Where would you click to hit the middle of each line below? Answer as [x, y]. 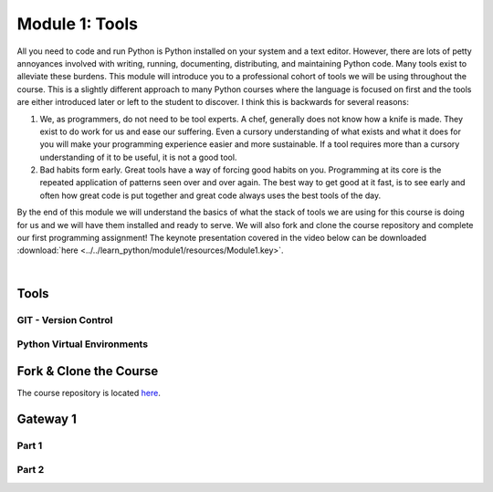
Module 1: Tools [78, 24]
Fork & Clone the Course [88, 371]
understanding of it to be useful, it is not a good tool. [138, 157]
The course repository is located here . [89, 393]
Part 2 [31, 470]
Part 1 [30, 445]
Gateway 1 [47, 419]
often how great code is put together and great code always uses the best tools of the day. [210, 195]
